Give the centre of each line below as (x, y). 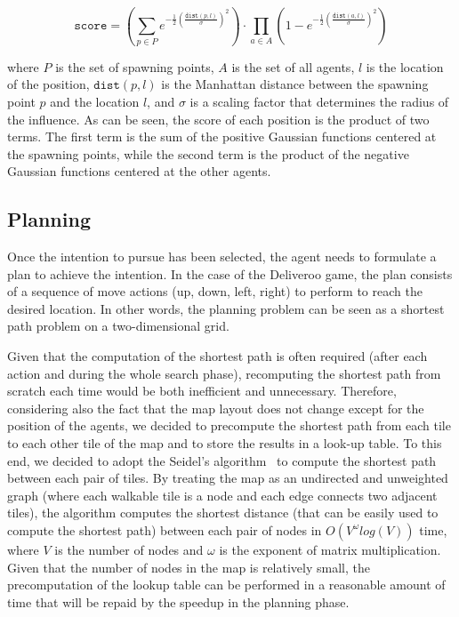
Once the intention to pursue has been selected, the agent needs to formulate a (222, 256)
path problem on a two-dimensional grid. (118, 326)
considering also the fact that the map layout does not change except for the (216, 408)
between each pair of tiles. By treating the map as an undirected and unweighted (228, 478)
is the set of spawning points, (135, 66)
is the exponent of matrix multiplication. (330, 549)
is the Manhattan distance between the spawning (295, 84)
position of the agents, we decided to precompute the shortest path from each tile (229, 425)
